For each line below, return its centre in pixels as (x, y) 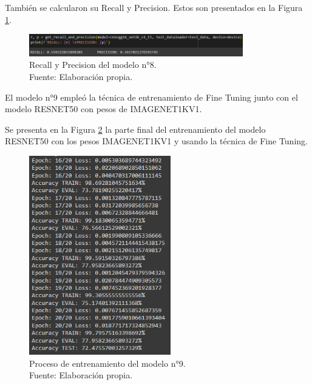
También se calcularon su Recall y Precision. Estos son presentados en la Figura (154, 7)
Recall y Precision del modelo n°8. (93, 65)
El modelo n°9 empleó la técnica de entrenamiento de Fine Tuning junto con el (151, 97)
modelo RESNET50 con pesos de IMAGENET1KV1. (103, 109)
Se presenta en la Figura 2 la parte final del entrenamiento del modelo (135, 129)
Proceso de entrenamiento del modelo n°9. (107, 363)
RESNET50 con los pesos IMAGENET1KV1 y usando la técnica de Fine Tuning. (156, 141)
